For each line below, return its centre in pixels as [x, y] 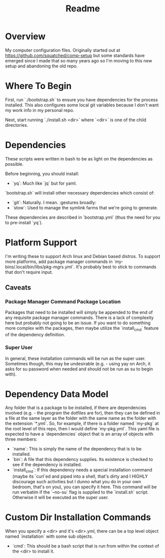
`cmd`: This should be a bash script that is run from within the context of [85, 546]
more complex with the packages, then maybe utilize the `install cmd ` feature [82, 329]
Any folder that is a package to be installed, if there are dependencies [76, 408]
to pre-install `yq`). [24, 222]
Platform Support [41, 243]
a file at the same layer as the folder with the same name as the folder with [81, 418]
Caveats [18, 288]
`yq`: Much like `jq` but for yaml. [45, 183]
